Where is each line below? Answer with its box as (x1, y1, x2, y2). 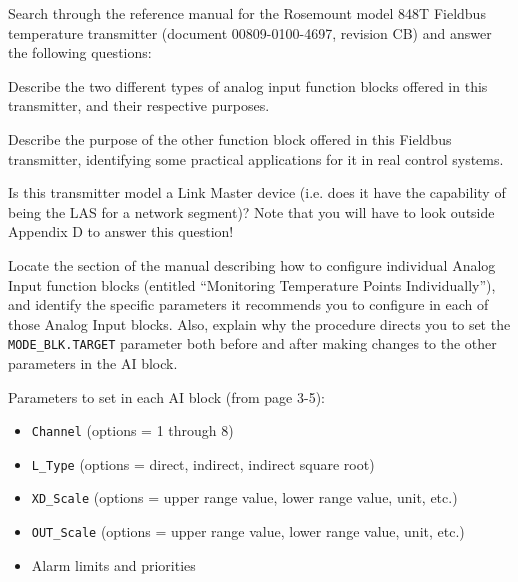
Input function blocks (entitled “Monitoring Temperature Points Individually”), (8, 274, 496, 295)
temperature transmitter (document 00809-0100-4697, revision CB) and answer (8, 22, 492, 43)
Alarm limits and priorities (31, 554, 196, 575)
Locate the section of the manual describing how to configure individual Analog (8, 254, 496, 275)
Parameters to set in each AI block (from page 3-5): (8, 386, 325, 407)
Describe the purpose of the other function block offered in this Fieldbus (8, 128, 452, 149)
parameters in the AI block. (8, 352, 178, 373)
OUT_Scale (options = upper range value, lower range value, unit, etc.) (31, 521, 465, 542)
